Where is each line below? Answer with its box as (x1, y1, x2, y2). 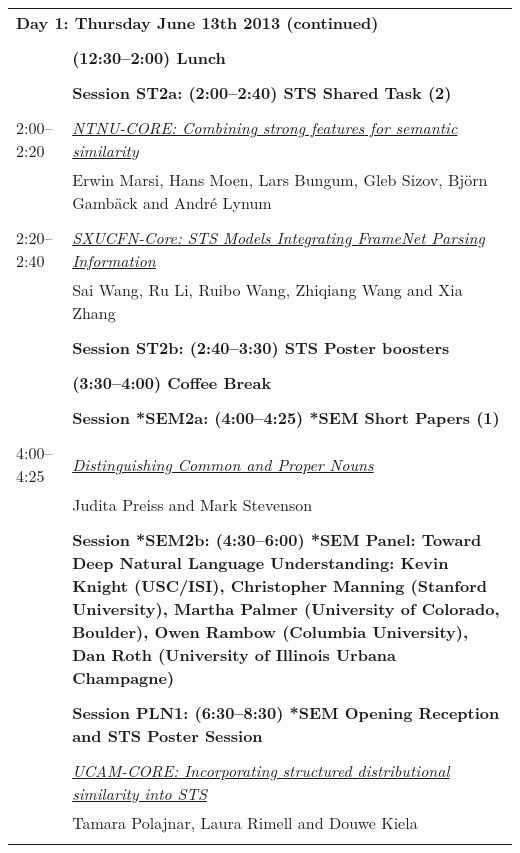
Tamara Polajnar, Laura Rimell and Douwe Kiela (72, 811, 418, 834)
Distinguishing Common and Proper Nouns (72, 452, 374, 476)
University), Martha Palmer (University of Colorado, (72, 597, 500, 620)
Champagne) (72, 666, 175, 689)
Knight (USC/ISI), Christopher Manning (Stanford (72, 574, 487, 597)
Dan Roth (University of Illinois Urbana (72, 643, 397, 666)
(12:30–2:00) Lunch (72, 46, 226, 69)
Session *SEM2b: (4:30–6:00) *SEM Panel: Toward (72, 528, 482, 551)
